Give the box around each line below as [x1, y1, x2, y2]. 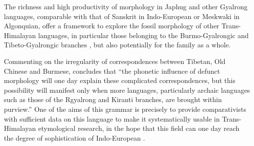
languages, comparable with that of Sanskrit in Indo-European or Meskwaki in [4, 11, 240, 21]
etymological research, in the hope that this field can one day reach [38, 123, 240, 133]
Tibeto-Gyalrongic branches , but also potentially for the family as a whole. [4, 40, 231, 50]
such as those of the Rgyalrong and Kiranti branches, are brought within [4, 94, 222, 104]
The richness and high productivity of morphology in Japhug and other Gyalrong [4, 1, 248, 11]
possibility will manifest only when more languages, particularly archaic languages [4, 84, 250, 95]
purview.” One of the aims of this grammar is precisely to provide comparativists [4, 104, 246, 114]
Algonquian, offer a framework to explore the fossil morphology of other [4, 21, 219, 31]
